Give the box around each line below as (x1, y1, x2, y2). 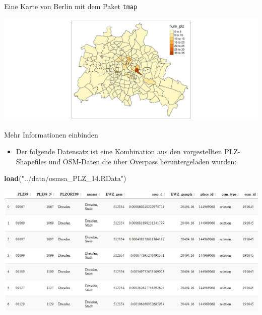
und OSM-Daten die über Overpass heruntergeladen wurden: (48, 156, 237, 166)
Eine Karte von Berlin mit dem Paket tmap (4, 1, 138, 11)
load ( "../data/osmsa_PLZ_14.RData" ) (4, 173, 126, 184)
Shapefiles (16, 156, 47, 166)
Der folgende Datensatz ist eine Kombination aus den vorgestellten (16, 146, 222, 157)
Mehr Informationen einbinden (4, 129, 98, 140)
